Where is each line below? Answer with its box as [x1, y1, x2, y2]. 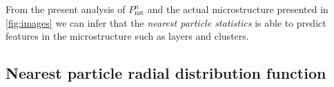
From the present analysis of [6, 2, 126, 16]
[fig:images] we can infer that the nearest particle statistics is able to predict [6, 15, 326, 29]
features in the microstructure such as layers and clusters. [6, 29, 249, 43]
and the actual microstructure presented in [147, 2, 328, 16]
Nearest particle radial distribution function [6, 62, 326, 84]
